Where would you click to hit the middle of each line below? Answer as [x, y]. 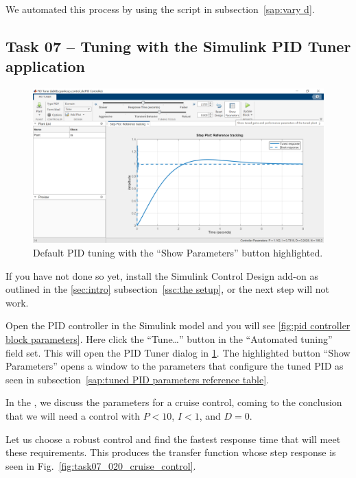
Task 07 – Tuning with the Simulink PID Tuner [178, 46]
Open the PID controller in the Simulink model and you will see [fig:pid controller [178, 325]
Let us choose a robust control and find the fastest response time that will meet [173, 439]
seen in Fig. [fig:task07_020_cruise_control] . [101, 465]
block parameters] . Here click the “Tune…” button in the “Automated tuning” [169, 339]
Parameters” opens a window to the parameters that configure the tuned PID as [175, 366]
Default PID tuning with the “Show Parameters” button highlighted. [178, 253]
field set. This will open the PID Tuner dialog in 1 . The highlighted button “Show [178, 352]
